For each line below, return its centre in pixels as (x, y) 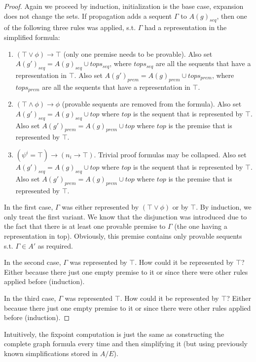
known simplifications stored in (51, 353)
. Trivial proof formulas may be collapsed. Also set (170, 154)
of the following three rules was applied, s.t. (70, 27)
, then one (232, 16)
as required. (55, 245)
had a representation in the (186, 27)
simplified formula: (32, 37)
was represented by (98, 262)
